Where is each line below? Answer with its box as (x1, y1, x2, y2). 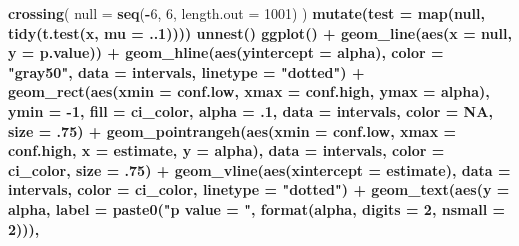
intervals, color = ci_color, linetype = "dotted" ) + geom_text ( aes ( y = (8, 179, 510, 200)
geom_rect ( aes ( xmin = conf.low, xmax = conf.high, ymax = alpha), (8, 81, 490, 102)
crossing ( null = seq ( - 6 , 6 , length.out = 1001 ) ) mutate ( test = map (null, (8, 3, 485, 23)
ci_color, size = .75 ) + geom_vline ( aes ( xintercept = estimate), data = (8, 159, 511, 180)
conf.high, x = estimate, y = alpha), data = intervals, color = (8, 140, 445, 161)
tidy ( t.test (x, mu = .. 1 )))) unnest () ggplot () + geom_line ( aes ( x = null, (8, 22, 512, 43)
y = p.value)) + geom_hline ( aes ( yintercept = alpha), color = (8, 42, 444, 63)
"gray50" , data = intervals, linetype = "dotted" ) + (8, 61, 365, 82)
